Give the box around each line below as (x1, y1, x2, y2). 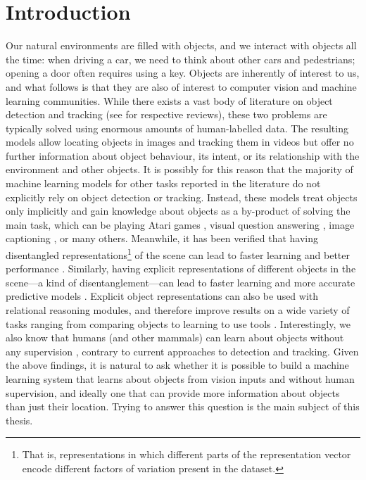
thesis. (6, 412, 33, 427)
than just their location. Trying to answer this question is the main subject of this (6, 399, 360, 414)
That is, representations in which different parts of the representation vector (22, 447, 351, 462)
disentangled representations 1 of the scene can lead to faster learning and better (6, 246, 351, 262)
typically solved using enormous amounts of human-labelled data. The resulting (6, 120, 348, 135)
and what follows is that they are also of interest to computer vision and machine (6, 79, 357, 94)
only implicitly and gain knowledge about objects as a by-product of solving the (6, 203, 351, 218)
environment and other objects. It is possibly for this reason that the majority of (6, 162, 353, 177)
